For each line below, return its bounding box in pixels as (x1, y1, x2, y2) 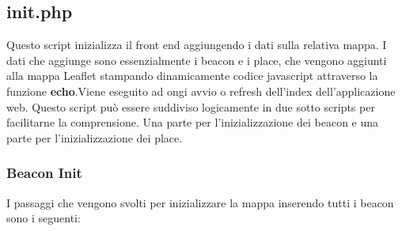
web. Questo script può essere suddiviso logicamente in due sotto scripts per (6, 98, 375, 115)
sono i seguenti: (6, 210, 81, 226)
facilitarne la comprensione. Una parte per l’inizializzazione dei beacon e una (6, 114, 379, 131)
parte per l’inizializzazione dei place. (6, 129, 183, 146)
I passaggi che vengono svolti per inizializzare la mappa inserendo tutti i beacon (6, 194, 394, 210)
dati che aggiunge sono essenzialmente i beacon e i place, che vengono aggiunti (6, 51, 387, 68)
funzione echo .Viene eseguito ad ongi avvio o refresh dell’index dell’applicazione (6, 82, 396, 99)
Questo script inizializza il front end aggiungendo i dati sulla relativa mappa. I (6, 36, 387, 53)
